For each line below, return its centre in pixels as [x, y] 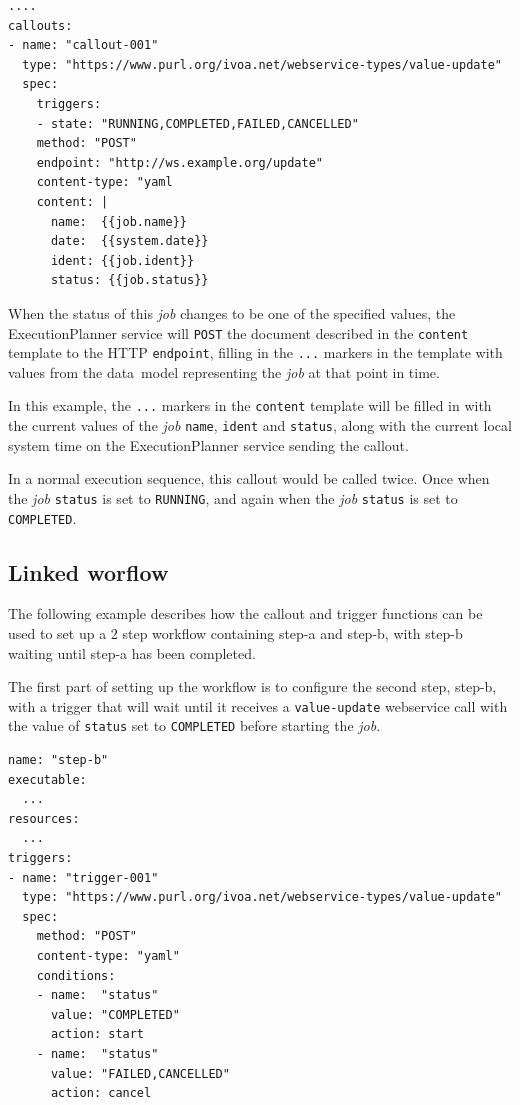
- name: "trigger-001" [83, 877]
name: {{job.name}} [118, 221]
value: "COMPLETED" [115, 1014]
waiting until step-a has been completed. [132, 652]
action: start [97, 1034]
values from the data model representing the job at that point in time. [224, 371]
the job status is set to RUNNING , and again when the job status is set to [233, 497]
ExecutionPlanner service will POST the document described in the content [238, 332]
